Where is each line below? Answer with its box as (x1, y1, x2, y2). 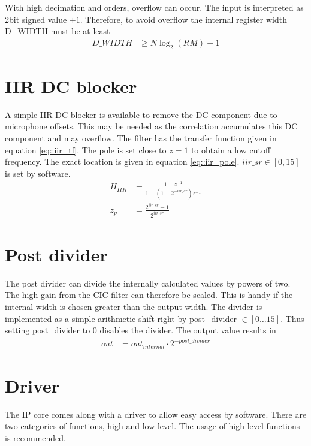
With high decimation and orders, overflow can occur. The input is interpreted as (5, 1, 304, 13)
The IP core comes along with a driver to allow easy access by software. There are (5, 408, 307, 420)
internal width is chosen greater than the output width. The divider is (5, 300, 262, 312)
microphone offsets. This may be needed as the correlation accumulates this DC (5, 120, 298, 132)
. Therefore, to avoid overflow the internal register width (80, 13, 287, 25)
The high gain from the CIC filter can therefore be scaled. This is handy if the (5, 288, 293, 301)
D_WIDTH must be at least (5, 25, 110, 37)
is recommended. (5, 432, 66, 444)
